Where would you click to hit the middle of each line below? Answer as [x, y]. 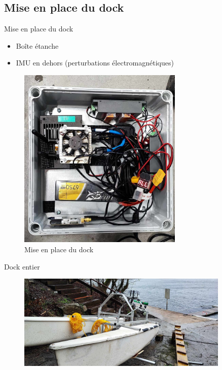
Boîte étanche [37, 45]
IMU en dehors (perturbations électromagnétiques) [95, 63]
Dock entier [22, 266]
